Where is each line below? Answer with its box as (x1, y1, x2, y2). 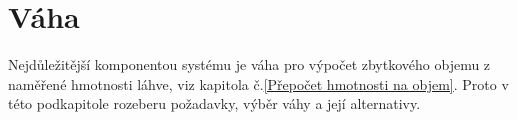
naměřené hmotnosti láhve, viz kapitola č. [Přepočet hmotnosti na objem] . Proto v (8, 73, 509, 94)
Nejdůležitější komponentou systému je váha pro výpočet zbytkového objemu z (8, 54, 491, 75)
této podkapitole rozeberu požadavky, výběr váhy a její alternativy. (8, 93, 421, 114)
